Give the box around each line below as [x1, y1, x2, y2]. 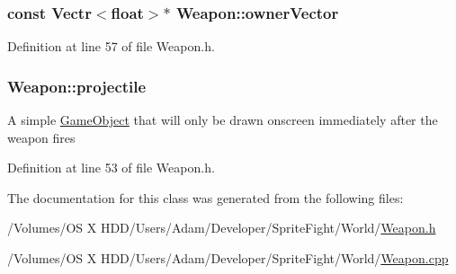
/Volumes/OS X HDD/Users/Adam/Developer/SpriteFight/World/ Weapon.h [7, 218, 436, 237]
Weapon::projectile [7, 75, 147, 97]
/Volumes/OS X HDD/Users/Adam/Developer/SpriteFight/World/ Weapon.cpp [7, 249, 449, 267]
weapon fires [7, 128, 76, 146]
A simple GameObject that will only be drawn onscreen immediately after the [7, 110, 438, 129]
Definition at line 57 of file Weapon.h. [7, 37, 215, 56]
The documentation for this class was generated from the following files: [7, 188, 404, 207]
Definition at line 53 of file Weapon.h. [7, 158, 215, 177]
